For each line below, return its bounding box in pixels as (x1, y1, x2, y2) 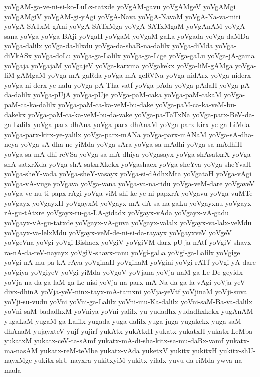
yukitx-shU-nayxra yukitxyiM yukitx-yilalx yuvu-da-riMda (34, 355, 215, 365)
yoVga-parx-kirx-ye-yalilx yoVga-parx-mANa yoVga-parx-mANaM (4, 129, 207, 139)
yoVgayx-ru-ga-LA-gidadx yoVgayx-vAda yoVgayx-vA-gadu (46, 207, 229, 218)
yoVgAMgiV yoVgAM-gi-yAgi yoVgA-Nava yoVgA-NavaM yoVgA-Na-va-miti (4, 11, 241, 21)
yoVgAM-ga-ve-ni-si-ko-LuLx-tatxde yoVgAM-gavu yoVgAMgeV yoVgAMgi (4, 1, 236, 11)
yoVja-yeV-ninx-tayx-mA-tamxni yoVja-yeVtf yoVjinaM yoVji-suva (41, 286, 247, 297)
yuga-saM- (211, 316, 244, 326)
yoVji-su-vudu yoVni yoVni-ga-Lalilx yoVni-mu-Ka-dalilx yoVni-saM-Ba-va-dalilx (4, 296, 253, 306)
